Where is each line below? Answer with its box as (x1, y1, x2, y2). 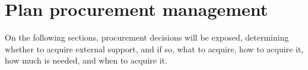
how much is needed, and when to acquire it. (5, 54, 167, 66)
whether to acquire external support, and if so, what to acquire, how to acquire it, (5, 42, 304, 55)
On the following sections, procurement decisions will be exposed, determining (5, 31, 289, 44)
